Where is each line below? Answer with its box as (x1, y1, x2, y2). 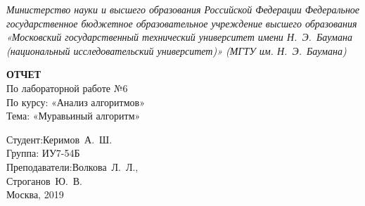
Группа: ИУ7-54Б (6, 146, 80, 160)
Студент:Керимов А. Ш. (6, 131, 113, 146)
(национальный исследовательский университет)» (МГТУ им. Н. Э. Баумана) (6, 43, 347, 58)
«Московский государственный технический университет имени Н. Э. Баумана (6, 30, 352, 44)
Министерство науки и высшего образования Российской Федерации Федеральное (6, 2, 360, 16)
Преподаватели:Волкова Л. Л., (6, 159, 139, 174)
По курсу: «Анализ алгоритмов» (6, 94, 145, 109)
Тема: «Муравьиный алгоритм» (6, 108, 141, 123)
